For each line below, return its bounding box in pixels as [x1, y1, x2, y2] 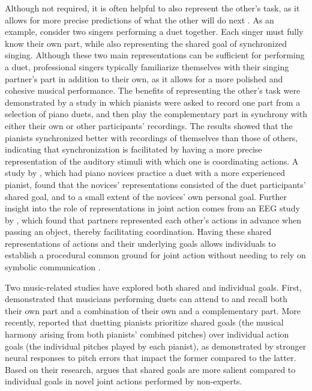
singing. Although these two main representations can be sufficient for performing [5, 49, 305, 61]
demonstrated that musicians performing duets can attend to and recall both [5, 292, 288, 305]
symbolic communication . [5, 261, 101, 273]
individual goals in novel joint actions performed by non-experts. [5, 375, 242, 387]
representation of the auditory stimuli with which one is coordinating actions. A [5, 154, 299, 167]
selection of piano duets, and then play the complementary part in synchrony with [5, 108, 307, 120]
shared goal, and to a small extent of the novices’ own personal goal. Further [5, 190, 287, 202]
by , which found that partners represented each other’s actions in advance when [5, 213, 302, 226]
